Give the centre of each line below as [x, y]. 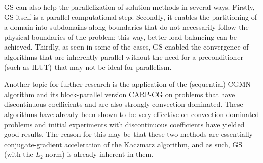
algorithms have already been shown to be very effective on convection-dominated [132, 114]
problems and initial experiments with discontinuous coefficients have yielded [124, 124]
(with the [19, 154]
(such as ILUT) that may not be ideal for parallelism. [88, 67]
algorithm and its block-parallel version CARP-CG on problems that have [120, 94]
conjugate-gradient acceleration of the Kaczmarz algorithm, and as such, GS [123, 144]
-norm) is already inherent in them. [98, 154]
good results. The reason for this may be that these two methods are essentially [128, 134]
